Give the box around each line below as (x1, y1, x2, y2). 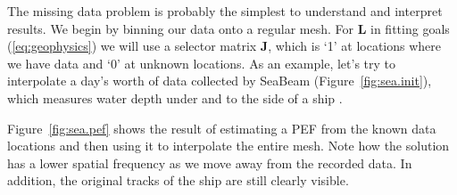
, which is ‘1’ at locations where (268, 37, 442, 55)
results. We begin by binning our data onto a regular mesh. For (7, 19, 353, 37)
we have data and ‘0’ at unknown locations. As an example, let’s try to (7, 53, 396, 72)
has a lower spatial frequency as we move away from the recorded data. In (7, 153, 412, 172)
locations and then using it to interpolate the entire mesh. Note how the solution (7, 136, 450, 155)
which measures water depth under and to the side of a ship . (7, 88, 343, 107)
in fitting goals (370, 19, 450, 37)
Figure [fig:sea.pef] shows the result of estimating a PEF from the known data (7, 118, 436, 137)
